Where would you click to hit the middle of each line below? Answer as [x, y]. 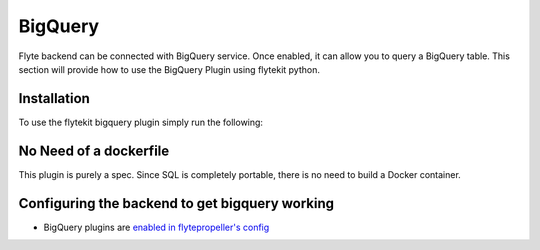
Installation [54, 98]
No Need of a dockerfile [94, 150]
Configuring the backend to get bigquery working [176, 203]
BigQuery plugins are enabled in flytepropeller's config [156, 227]
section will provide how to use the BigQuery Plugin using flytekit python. [169, 69]
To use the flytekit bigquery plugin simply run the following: [141, 122]
